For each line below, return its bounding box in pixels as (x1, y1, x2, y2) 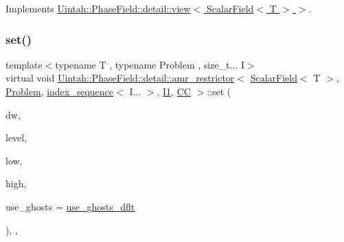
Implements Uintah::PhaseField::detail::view (5, 1, 191, 15)
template (5, 57, 43, 71)
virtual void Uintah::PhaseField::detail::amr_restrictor (5, 71, 235, 85)
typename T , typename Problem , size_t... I (55, 57, 244, 71)
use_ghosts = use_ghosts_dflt (5, 199, 135, 213)
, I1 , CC (157, 84, 191, 98)
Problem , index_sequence (5, 84, 114, 98)
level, (5, 130, 27, 145)
